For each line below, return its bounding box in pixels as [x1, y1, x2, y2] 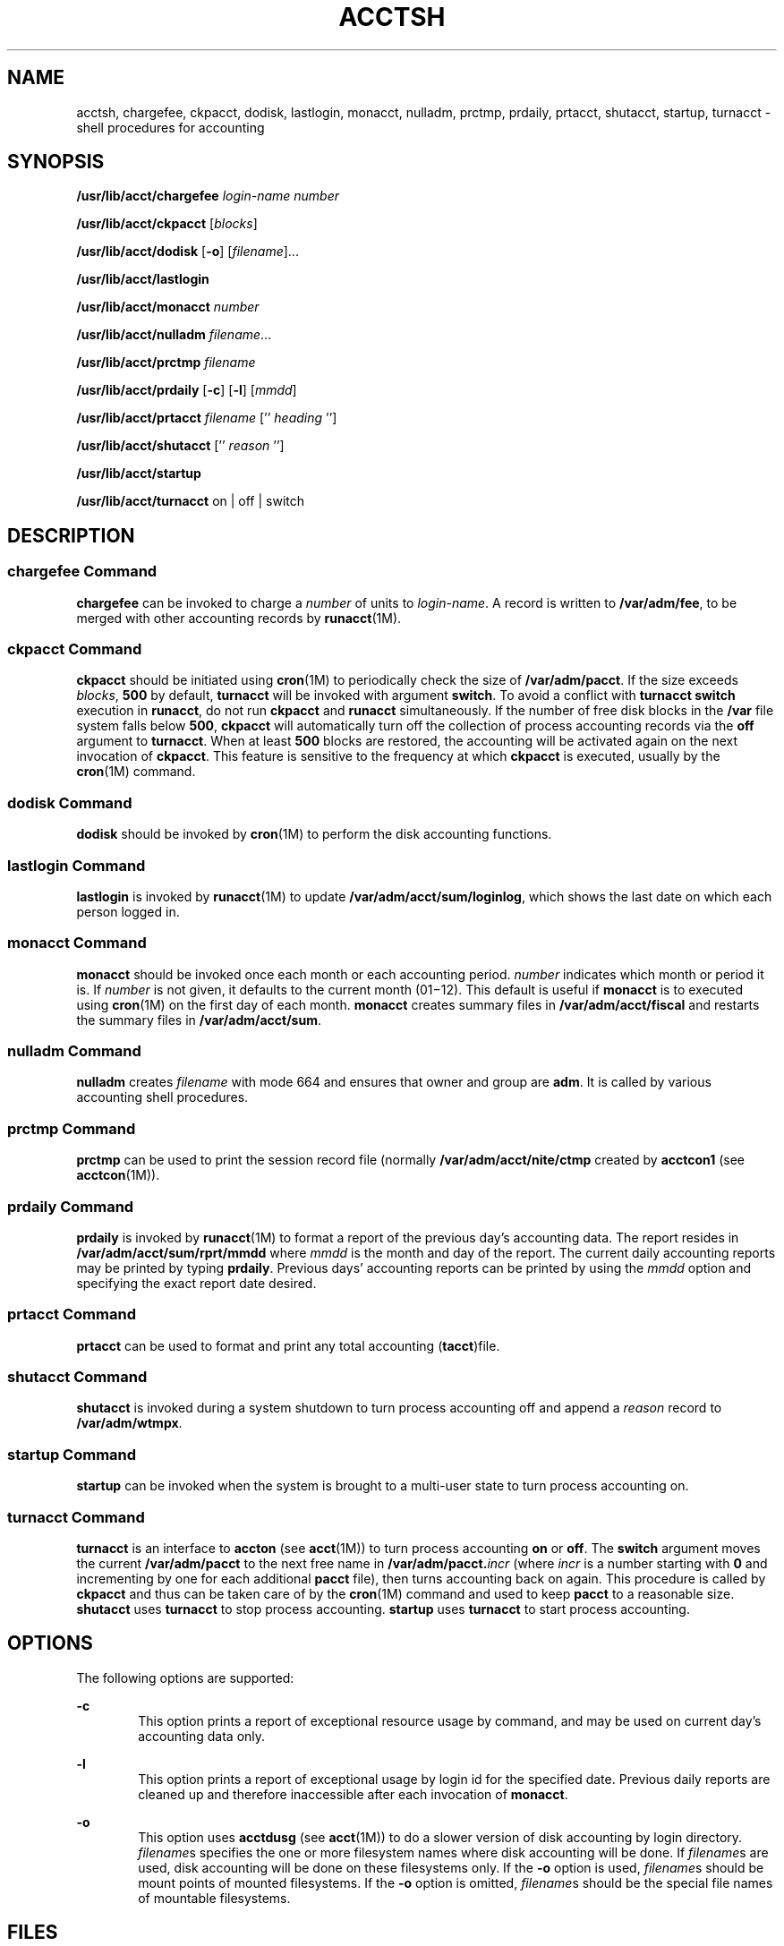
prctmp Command [7, 1119, 136, 1138]
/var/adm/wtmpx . [76, 1415, 183, 1431]
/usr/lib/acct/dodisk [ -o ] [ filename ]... [76, 243, 299, 260]
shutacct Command [7, 1368, 148, 1387]
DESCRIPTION [7, 524, 135, 547]
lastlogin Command [7, 856, 146, 875]
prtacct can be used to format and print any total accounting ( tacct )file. [76, 1337, 500, 1353]
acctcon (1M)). [76, 1167, 160, 1183]
